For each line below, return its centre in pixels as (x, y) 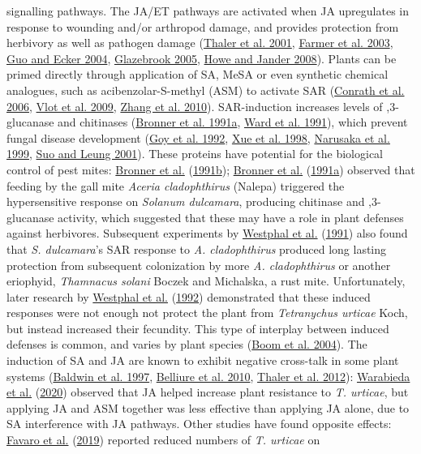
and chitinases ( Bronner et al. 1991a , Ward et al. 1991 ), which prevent (233, 122)
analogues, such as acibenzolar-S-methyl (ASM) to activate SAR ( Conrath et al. (206, 90)
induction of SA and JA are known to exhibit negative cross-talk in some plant (203, 360)
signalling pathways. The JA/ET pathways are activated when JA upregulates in (208, 11)
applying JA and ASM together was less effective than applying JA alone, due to (208, 407)
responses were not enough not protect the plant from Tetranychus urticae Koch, (207, 313)
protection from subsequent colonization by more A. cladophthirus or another (199, 265)
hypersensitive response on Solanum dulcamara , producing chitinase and (186, 201)
